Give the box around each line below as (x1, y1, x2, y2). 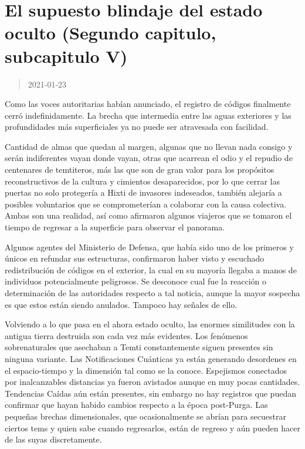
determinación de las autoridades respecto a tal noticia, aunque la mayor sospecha (5, 287, 300, 299)
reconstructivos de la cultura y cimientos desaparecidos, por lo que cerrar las (5, 175, 280, 187)
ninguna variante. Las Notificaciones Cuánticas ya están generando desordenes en (5, 352, 297, 364)
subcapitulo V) (5, 43, 128, 68)
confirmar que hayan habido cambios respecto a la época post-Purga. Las (5, 398, 268, 411)
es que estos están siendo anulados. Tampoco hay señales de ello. (5, 298, 238, 310)
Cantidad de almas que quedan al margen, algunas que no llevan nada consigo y (5, 140, 293, 152)
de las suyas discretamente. (5, 433, 102, 445)
